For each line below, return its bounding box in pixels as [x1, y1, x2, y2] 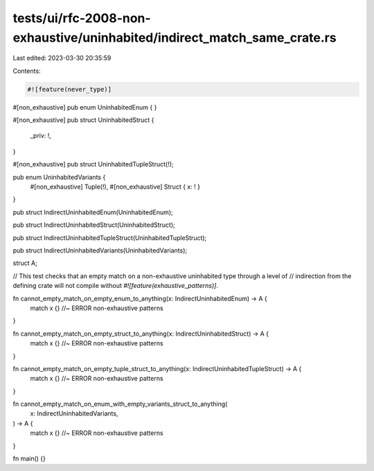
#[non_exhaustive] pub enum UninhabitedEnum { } [12, 103, 157, 111]
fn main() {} [12, 454, 46, 463]
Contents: [12, 67, 41, 75]
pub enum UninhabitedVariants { [12, 173, 106, 181]
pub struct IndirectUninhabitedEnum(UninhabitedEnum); [12, 208, 173, 216]
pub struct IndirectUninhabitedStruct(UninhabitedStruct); [12, 221, 176, 229]
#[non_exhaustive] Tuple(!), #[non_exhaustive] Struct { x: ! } [30, 182, 201, 191]
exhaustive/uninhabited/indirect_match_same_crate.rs [12, 30, 337, 45]
